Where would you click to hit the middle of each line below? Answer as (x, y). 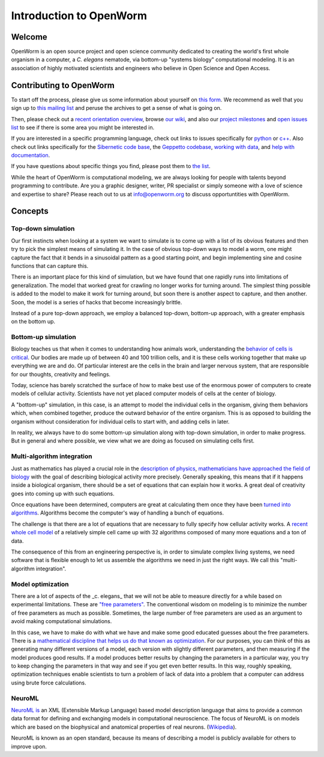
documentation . (31, 155)
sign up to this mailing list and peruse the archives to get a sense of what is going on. (116, 108)
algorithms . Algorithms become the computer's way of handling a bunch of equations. (118, 513)
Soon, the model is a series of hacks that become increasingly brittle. (97, 302)
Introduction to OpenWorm (79, 16)
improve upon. (29, 746)
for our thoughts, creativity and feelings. (61, 374)
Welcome (29, 37)
